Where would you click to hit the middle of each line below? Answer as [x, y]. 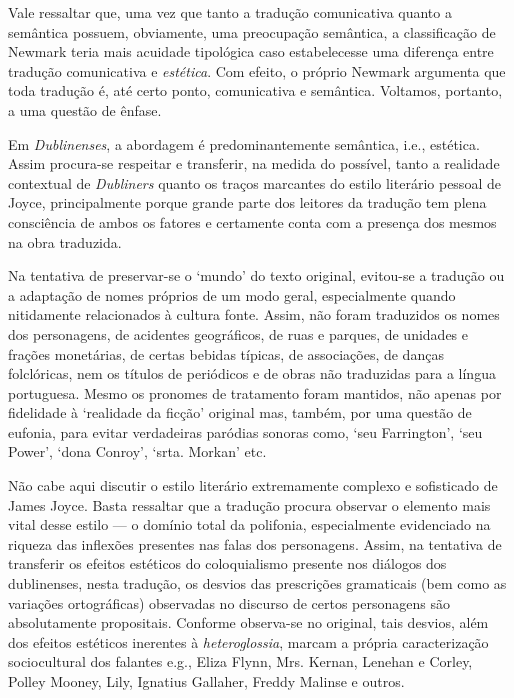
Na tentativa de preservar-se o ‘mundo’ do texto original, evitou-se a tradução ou [256, 275]
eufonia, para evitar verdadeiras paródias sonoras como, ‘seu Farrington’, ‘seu [245, 431]
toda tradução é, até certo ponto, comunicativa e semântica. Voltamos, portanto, [255, 90]
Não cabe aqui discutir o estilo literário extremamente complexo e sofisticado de [253, 485]
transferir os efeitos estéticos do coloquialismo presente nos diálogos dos [227, 563]
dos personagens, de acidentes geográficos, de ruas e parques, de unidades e [238, 333]
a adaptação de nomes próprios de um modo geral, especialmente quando [232, 294]
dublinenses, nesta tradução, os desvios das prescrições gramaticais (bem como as [257, 583]
